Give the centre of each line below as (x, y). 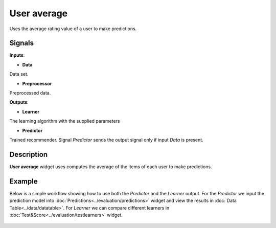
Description (29, 154)
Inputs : (17, 55)
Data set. (19, 74)
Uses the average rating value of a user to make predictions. (73, 29)
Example (24, 181)
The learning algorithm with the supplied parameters (65, 121)
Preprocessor (37, 83)
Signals (22, 43)
